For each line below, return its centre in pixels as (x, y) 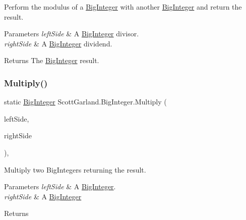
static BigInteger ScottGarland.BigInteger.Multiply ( (85, 102)
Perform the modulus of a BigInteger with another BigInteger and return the (123, 7)
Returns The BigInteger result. (52, 60)
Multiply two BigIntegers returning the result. (75, 169)
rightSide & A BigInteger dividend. (58, 43)
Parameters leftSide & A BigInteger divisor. (72, 34)
